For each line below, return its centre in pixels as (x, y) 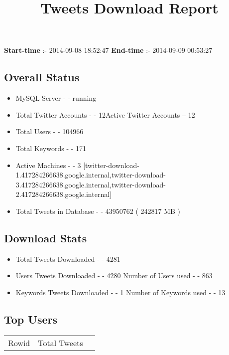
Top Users (31, 319)
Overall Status (42, 77)
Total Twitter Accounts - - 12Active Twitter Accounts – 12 (105, 114)
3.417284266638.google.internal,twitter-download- (91, 184)
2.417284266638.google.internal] (63, 194)
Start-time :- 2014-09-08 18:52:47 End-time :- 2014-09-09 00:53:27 (108, 50)
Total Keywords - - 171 (51, 148)
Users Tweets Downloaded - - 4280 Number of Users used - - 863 (114, 275)
